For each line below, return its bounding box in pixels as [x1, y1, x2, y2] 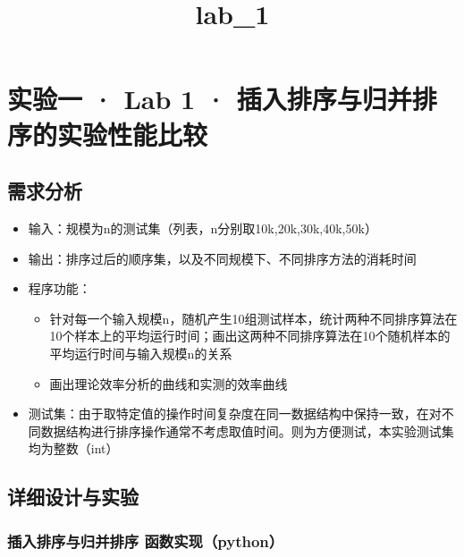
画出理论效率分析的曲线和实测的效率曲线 [49, 374, 288, 392]
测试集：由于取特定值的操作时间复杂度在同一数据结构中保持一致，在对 [28, 404, 442, 423]
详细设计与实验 [7, 483, 139, 511]
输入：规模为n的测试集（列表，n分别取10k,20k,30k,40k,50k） [28, 218, 377, 237]
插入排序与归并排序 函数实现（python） [7, 529, 284, 552]
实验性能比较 [57, 115, 208, 152]
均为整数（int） [28, 439, 119, 458]
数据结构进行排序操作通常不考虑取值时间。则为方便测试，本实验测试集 [40, 421, 454, 440]
